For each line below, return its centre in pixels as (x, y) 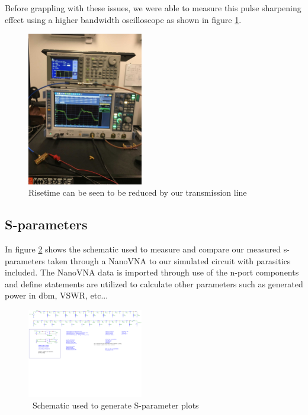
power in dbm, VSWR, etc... (57, 295)
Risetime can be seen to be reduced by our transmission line (138, 192)
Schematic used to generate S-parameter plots (115, 405)
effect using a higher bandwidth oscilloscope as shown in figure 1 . (123, 19)
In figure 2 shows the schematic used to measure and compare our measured (143, 249)
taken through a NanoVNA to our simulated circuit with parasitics (169, 260)
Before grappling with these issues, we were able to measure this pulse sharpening (153, 8)
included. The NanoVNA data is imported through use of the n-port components (152, 272)
